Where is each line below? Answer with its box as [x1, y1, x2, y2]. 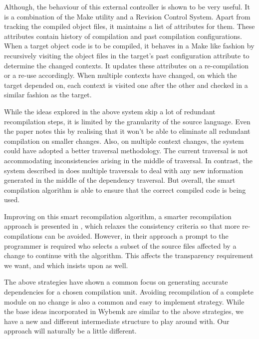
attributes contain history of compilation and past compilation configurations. [4, 30, 242, 41]
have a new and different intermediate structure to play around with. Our [4, 316, 230, 326]
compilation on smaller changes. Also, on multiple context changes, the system [4, 135, 244, 146]
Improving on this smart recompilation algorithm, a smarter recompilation [4, 211, 232, 221]
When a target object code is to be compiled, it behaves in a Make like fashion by [4, 40, 255, 51]
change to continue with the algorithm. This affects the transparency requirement [4, 250, 254, 261]
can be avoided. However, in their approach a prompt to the [44, 231, 229, 241]
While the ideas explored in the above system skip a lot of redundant [4, 106, 216, 116]
